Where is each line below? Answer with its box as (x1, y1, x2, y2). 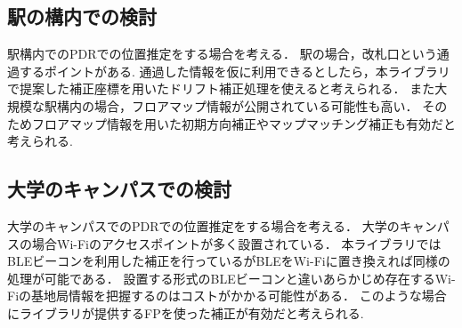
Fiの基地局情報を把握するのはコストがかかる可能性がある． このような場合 (7, 286, 447, 305)
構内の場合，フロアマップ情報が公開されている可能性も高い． (56, 96, 418, 115)
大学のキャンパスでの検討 (7, 175, 231, 203)
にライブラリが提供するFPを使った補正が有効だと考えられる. (7, 303, 364, 322)
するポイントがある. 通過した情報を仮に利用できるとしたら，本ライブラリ (19, 61, 450, 80)
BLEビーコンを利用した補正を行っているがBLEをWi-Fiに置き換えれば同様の (7, 252, 450, 270)
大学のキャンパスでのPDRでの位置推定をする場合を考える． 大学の (7, 216, 400, 235)
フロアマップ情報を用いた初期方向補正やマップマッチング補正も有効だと (31, 114, 456, 132)
